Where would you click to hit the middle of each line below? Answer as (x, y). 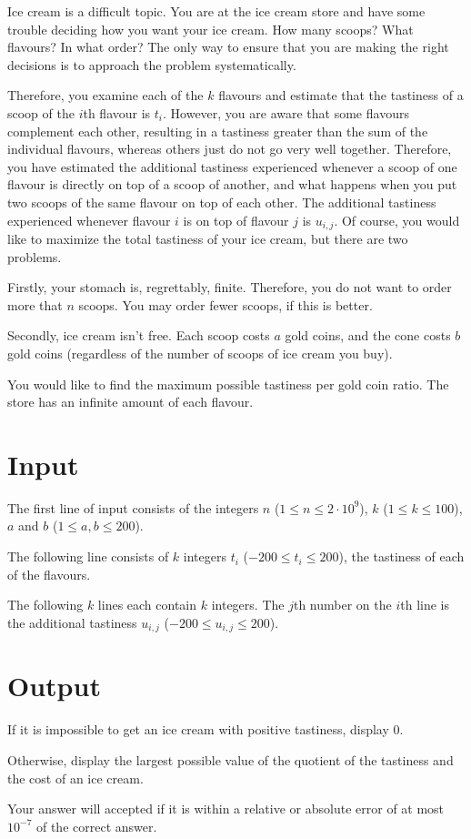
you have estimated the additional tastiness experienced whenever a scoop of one (232, 166)
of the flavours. (49, 574)
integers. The (248, 605)
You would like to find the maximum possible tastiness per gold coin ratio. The (228, 384)
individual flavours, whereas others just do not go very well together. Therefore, (230, 149)
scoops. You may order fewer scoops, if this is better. (225, 304)
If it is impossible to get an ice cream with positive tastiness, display (198, 729)
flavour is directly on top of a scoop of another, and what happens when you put (232, 184)
